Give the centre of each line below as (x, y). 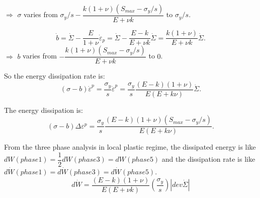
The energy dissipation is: (44, 110)
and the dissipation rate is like (208, 159)
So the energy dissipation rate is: (55, 76)
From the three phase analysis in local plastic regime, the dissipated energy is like (130, 147)
